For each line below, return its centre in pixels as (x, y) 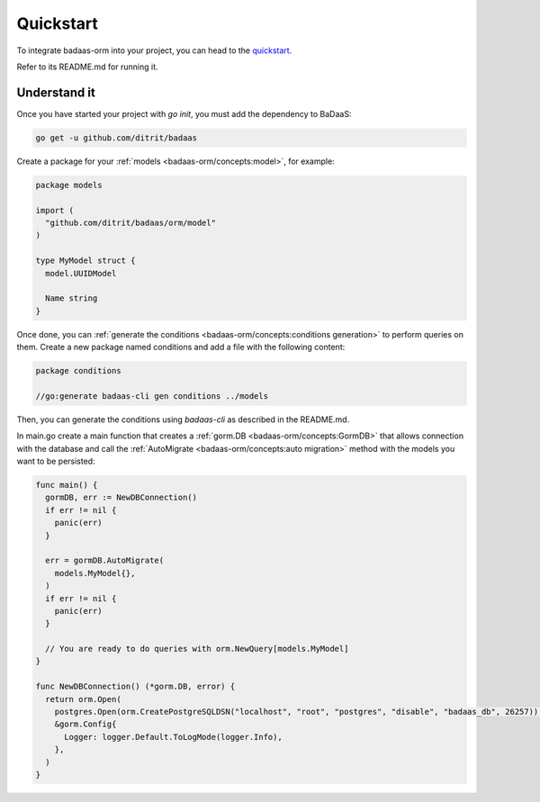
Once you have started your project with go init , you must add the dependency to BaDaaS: (184, 113)
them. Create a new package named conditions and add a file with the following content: (181, 347)
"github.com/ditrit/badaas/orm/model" (130, 222)
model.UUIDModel (81, 273)
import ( (55, 210)
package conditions (78, 371)
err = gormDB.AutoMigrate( (105, 561)
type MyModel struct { (85, 261)
